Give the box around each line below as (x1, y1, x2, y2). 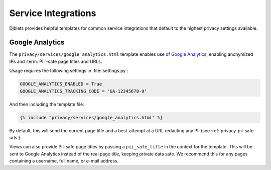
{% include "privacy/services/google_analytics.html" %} (20, 115, 163, 120)
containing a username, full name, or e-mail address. (9, 158, 119, 164)
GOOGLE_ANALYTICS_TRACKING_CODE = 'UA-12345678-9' (20, 88, 148, 94)
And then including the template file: (9, 101, 85, 107)
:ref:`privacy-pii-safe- (211, 127, 256, 133)
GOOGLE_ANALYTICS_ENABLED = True (20, 81, 102, 87)
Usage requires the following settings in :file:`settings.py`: (9, 68, 128, 74)
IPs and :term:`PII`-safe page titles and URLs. (9, 58, 102, 64)
